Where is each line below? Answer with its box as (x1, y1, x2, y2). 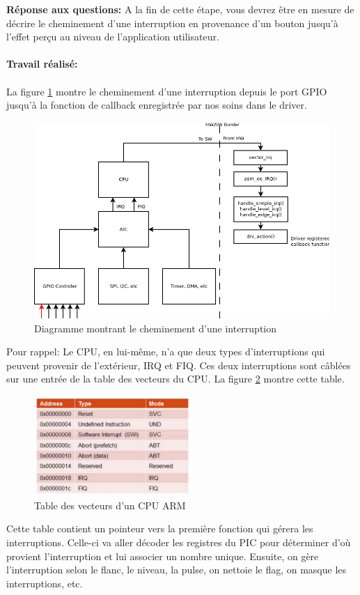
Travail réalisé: (6, 56, 78, 71)
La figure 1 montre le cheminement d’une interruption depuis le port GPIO (6, 84, 327, 98)
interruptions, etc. (6, 575, 83, 590)
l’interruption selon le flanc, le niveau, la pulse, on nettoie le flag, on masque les (6, 562, 347, 577)
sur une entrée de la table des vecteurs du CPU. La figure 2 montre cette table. (6, 371, 345, 386)
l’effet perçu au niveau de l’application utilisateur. (6, 29, 219, 44)
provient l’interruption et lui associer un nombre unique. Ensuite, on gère (6, 548, 319, 563)
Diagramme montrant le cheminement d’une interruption (34, 320, 277, 335)
